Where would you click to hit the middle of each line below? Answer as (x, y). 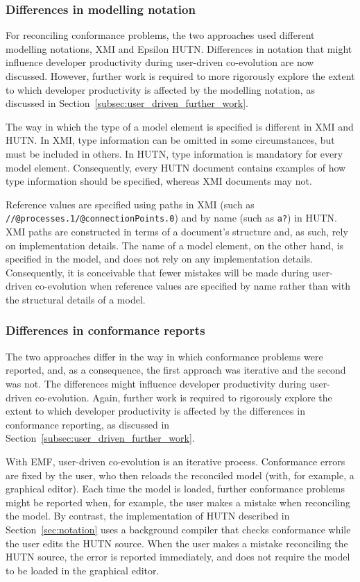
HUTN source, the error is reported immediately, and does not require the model (178, 557)
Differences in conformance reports (105, 330)
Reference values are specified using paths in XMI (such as (130, 204)
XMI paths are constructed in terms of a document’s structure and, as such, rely (177, 231)
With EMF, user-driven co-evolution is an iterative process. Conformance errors (175, 461)
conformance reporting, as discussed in (88, 424)
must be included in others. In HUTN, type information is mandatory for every (174, 153)
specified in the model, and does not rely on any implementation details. (160, 259)
